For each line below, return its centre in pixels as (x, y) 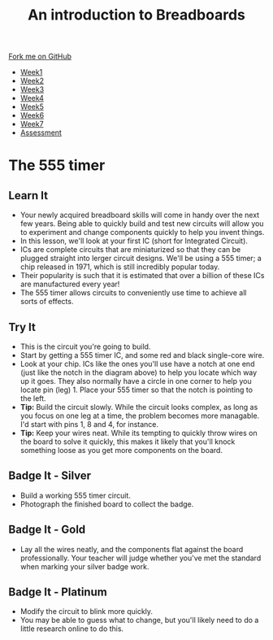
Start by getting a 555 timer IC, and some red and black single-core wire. (142, 355)
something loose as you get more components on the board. (121, 450)
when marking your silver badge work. (84, 566)
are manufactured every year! (70, 284)
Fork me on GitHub (40, 57)
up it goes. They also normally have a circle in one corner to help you (136, 381)
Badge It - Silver (50, 476)
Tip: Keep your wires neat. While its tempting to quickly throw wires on (139, 433)
